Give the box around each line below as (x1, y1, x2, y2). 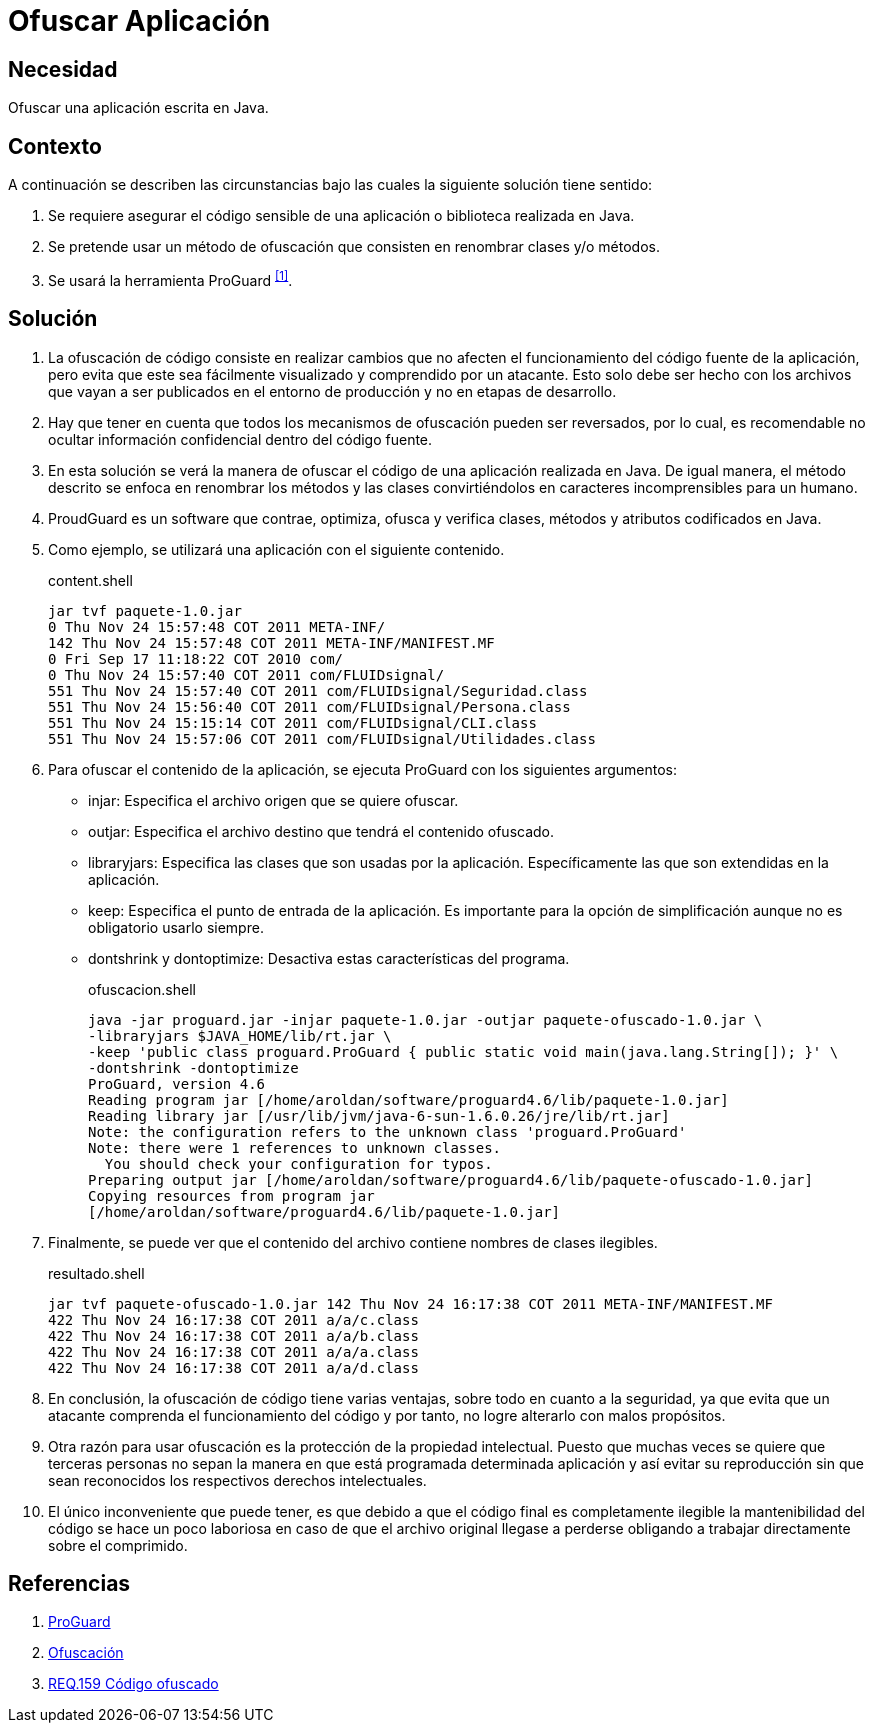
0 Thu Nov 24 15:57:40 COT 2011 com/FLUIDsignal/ (48, 666, 445, 683)
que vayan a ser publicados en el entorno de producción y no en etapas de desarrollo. (48, 382, 617, 400)
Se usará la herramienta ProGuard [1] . (48, 269, 293, 289)
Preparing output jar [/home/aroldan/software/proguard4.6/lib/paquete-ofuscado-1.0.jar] (88, 1171, 813, 1188)
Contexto (8, 133, 102, 159)
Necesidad (8, 56, 118, 82)
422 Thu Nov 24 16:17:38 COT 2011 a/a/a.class (48, 1343, 419, 1360)
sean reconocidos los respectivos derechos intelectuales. (48, 1471, 427, 1489)
